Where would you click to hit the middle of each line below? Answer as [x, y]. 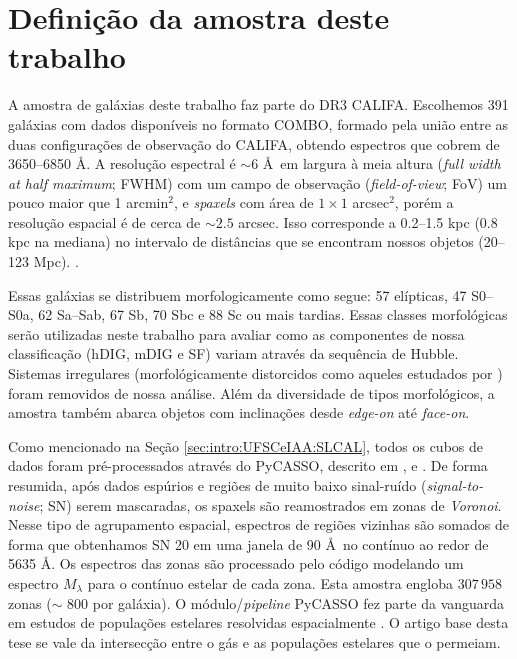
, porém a [424, 202]
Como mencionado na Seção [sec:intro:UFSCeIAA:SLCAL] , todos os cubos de [245, 445]
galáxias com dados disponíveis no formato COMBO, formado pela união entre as [258, 123]
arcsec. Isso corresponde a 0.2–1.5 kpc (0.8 [368, 221]
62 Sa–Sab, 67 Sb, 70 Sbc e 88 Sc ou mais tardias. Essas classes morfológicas [273, 314]
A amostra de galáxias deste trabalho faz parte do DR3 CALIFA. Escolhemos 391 [258, 104]
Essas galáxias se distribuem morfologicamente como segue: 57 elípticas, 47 [237, 294]
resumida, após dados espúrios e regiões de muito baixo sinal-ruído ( [217, 485]
